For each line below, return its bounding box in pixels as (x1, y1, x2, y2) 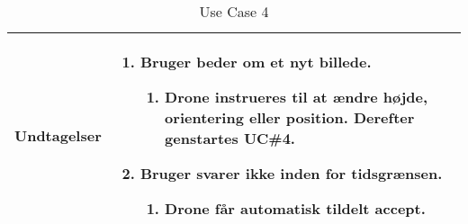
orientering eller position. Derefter (165, 107, 415, 128)
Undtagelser (14, 124, 102, 146)
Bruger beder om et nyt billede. (139, 51, 372, 72)
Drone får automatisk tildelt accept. (165, 198, 426, 219)
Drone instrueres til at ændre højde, (165, 86, 428, 107)
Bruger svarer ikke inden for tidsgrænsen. (139, 163, 443, 184)
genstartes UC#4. (165, 128, 295, 148)
